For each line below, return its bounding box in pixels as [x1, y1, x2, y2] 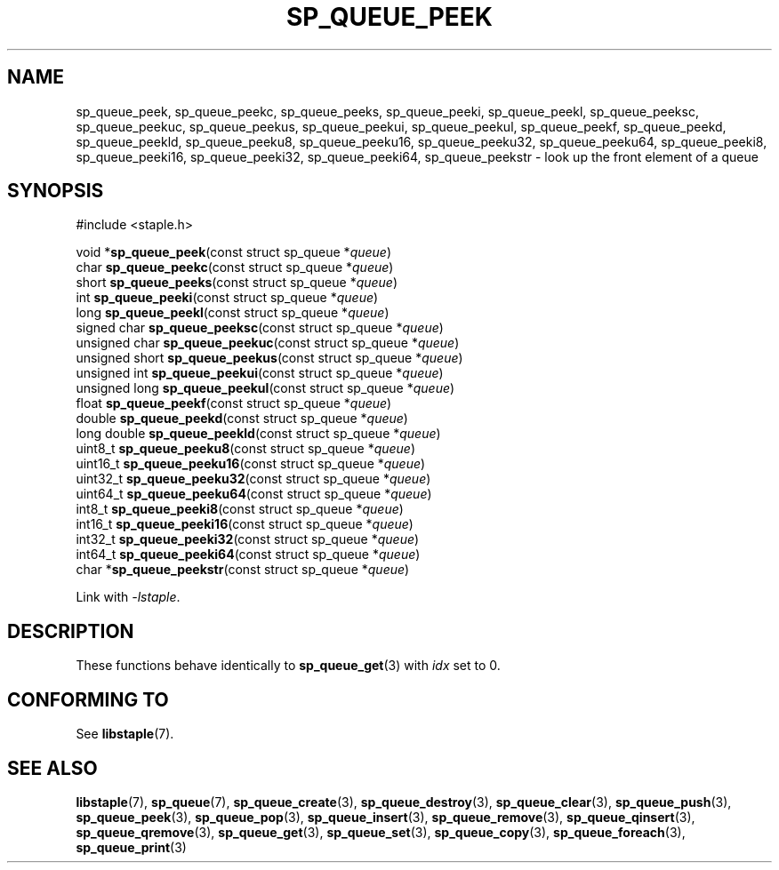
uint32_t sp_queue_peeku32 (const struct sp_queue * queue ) [76, 471, 431, 487]
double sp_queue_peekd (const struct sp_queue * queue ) [76, 411, 408, 427]
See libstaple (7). [76, 726, 174, 742]
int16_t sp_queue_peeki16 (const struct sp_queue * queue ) [76, 516, 414, 532]
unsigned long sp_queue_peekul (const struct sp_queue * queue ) [76, 380, 455, 396]
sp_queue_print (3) [76, 839, 187, 855]
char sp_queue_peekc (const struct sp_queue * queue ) [76, 259, 394, 275]
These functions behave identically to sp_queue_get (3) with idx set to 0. [76, 658, 501, 674]
